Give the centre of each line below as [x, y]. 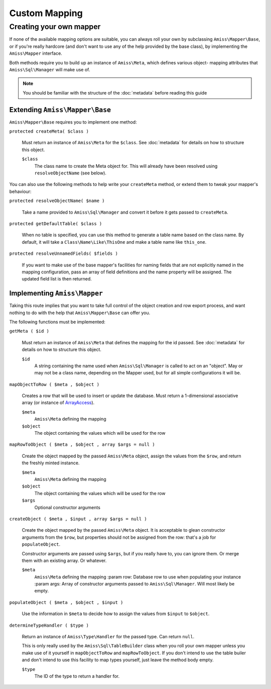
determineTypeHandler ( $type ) [49, 625]
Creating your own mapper [55, 27]
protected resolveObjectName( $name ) [57, 201]
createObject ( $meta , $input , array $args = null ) [78, 519]
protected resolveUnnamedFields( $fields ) [63, 254]
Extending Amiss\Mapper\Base [60, 110]
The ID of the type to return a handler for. [77, 676]
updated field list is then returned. [57, 279]
